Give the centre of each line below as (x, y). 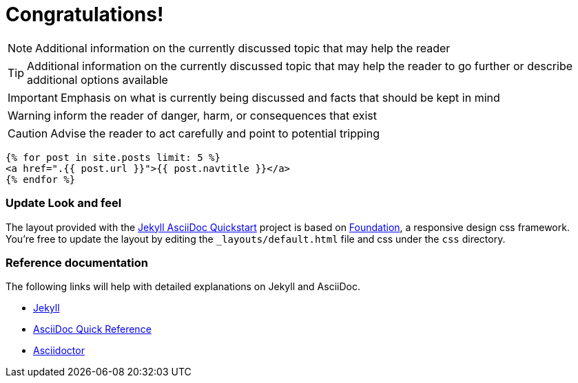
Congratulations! (85, 14)
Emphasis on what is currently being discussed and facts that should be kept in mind (280, 97)
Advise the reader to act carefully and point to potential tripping (215, 133)
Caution (28, 133)
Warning (29, 115)
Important (33, 97)
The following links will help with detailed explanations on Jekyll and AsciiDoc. (183, 287)
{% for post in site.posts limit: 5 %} (113, 157)
